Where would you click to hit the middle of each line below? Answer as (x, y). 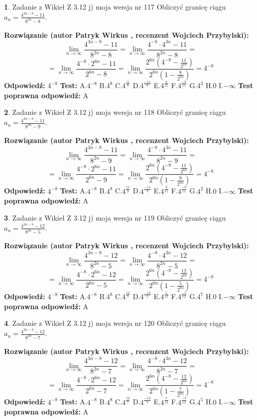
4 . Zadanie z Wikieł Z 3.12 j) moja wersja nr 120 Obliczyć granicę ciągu (115, 323)
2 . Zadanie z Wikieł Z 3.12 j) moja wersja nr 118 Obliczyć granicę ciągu (115, 112)
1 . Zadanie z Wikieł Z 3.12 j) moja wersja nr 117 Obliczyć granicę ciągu (115, 7)
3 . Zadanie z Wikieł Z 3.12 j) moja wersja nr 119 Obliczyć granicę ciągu (115, 217)
